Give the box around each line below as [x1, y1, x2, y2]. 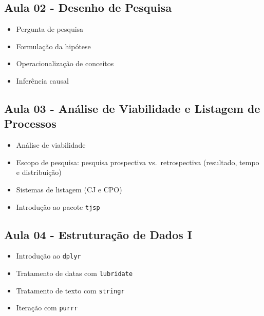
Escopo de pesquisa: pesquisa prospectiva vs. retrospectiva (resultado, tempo [16, 156, 259, 167]
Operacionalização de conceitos [16, 58, 114, 69]
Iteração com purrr [16, 302, 78, 313]
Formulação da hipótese [16, 41, 91, 51]
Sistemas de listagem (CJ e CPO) [16, 184, 122, 194]
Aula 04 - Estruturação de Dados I [4, 226, 193, 242]
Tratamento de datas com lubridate [16, 268, 133, 279]
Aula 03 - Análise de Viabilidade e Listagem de [4, 100, 260, 116]
